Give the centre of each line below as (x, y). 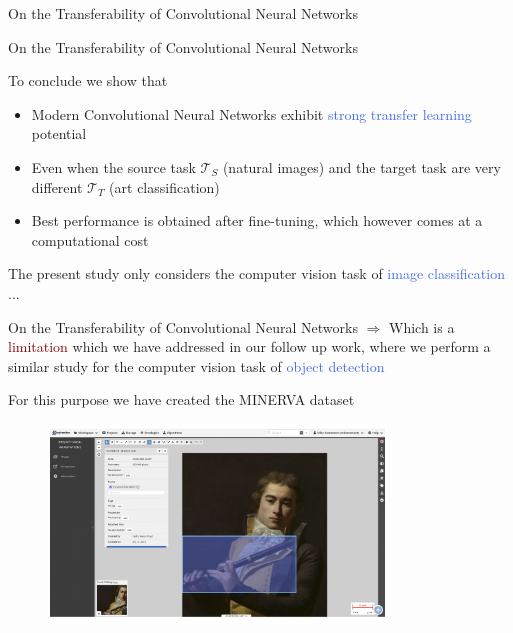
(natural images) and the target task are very (361, 166)
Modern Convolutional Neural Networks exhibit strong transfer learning (251, 113)
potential (59, 133)
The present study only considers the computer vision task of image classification (256, 273)
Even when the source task (113, 166)
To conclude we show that (88, 80)
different (57, 186)
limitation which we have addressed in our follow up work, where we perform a (249, 346)
